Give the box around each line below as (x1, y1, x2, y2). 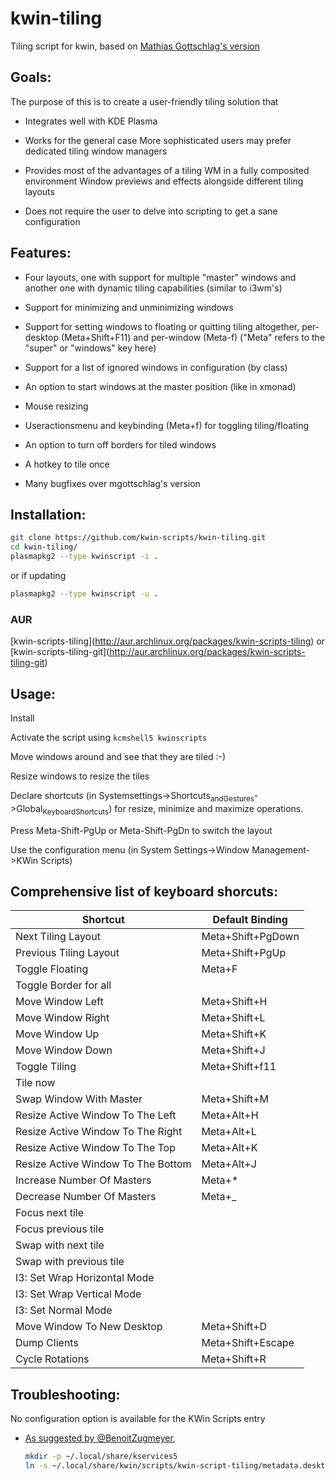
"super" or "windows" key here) (24, 342, 157, 354)
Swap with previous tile (15, 1255, 125, 1269)
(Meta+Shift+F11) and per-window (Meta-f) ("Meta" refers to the (60, 331, 326, 343)
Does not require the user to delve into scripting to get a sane (24, 205, 278, 217)
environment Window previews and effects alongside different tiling (24, 175, 304, 187)
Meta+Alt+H (201, 1108, 259, 1122)
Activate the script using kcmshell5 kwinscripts (10, 731, 208, 743)
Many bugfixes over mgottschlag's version (24, 477, 201, 489)
